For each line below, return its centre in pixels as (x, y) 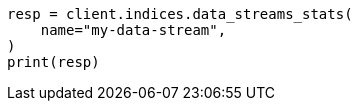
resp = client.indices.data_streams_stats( (180, 14)
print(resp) (53, 62)
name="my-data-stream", (133, 30)
